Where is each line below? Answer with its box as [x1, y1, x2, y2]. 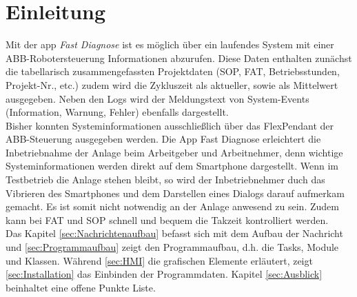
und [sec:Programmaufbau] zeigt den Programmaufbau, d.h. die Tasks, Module [6, 240, 339, 254]
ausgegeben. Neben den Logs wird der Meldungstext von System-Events [6, 91, 309, 105]
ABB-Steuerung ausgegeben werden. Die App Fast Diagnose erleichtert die [6, 132, 321, 146]
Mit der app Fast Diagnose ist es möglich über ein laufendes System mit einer [6, 37, 334, 52]
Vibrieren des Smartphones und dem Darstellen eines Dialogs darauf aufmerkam [6, 185, 345, 200]
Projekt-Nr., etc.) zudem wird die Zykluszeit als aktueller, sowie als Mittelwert [6, 77, 338, 92]
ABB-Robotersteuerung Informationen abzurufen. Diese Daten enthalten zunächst [6, 50, 352, 65]
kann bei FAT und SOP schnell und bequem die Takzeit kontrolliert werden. [6, 212, 329, 227]
